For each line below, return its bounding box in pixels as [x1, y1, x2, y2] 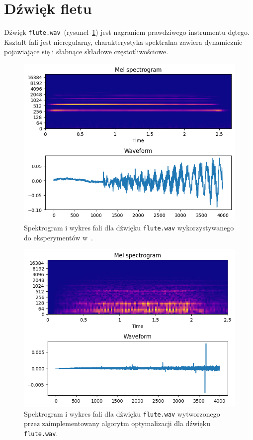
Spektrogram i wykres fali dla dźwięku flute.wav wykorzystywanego [24, 222, 234, 233]
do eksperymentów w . [24, 232, 93, 242]
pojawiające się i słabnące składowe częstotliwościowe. [4, 46, 169, 57]
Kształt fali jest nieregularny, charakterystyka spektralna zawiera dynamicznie [4, 36, 243, 47]
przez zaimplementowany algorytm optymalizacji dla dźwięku [24, 418, 210, 429]
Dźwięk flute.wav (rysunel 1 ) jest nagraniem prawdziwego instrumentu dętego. [4, 27, 250, 37]
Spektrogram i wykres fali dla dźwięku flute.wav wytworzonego [24, 408, 220, 419]
